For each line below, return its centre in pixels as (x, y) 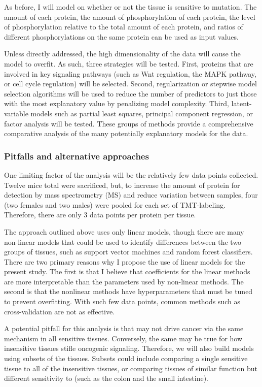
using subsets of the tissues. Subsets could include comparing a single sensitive (126, 358)
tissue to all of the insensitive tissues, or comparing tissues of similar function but (131, 368)
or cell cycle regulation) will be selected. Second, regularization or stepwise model (130, 84)
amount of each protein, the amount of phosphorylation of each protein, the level (130, 17)
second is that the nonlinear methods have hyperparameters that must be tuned (128, 291)
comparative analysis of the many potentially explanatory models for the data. (126, 133)
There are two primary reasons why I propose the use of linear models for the (125, 261)
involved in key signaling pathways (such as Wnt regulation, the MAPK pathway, (130, 73)
